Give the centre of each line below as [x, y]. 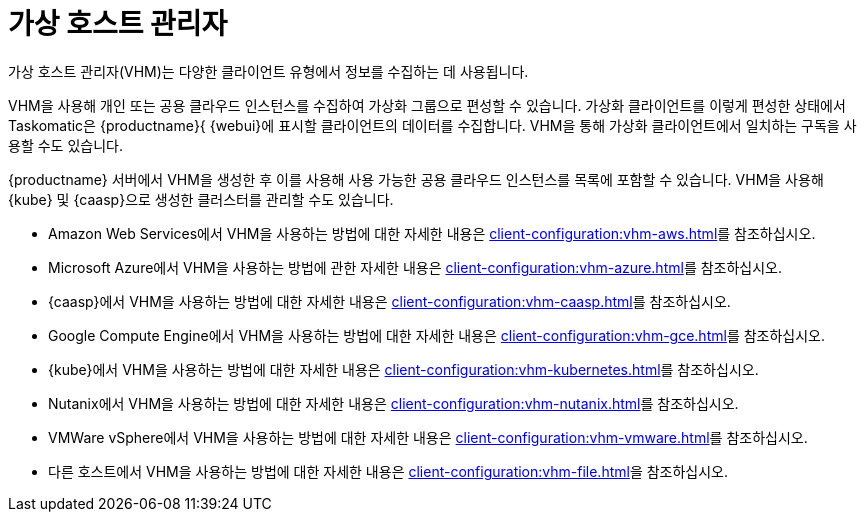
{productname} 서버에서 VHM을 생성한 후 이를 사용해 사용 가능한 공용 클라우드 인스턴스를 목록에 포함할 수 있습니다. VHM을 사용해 [416, 179]
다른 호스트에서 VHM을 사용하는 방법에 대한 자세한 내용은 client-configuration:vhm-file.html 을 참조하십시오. [388, 471]
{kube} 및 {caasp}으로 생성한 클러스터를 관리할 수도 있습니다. [201, 199]
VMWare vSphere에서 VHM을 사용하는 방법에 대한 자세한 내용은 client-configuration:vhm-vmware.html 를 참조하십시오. [428, 437]
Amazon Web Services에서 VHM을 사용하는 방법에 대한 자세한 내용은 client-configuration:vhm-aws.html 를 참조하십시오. [432, 233]
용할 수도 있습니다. [65, 145]
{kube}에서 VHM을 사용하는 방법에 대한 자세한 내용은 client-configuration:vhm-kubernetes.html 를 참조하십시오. [403, 369]
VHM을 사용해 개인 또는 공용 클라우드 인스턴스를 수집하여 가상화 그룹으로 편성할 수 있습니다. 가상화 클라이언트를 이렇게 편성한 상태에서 [427, 105]
